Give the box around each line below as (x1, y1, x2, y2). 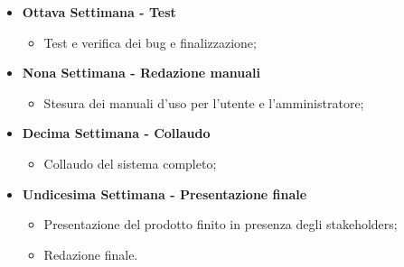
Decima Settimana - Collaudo (22, 124, 211, 143)
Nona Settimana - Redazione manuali (22, 63, 261, 82)
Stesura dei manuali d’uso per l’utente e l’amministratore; (43, 93, 364, 112)
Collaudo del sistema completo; (43, 153, 217, 172)
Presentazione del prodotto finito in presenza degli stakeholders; (43, 215, 398, 234)
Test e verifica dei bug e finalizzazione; (43, 32, 257, 51)
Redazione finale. (43, 244, 138, 263)
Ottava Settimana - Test (22, 3, 176, 21)
